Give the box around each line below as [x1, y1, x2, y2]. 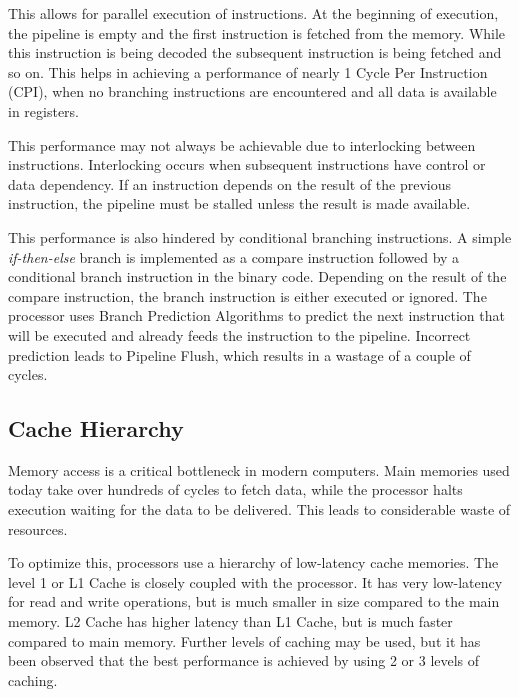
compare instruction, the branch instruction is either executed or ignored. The [8, 285, 487, 306]
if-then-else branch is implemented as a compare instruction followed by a [8, 246, 460, 267]
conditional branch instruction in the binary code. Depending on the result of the [8, 266, 507, 287]
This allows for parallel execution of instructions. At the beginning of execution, [8, 3, 499, 23]
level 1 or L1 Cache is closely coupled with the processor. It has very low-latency [8, 571, 503, 592]
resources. [8, 518, 68, 539]
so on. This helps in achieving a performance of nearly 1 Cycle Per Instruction [8, 61, 488, 82]
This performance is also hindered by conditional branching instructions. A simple [8, 226, 512, 247]
